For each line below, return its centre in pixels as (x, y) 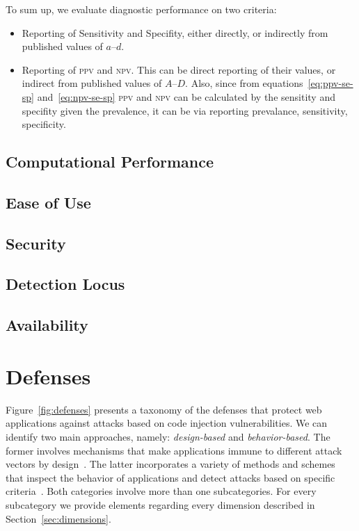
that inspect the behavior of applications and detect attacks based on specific (170, 477)
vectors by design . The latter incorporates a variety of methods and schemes (170, 464)
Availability (47, 325)
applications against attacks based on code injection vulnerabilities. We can (167, 423)
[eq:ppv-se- (330, 83)
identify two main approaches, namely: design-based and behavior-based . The (168, 436)
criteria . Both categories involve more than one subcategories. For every (161, 491)
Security (36, 243)
